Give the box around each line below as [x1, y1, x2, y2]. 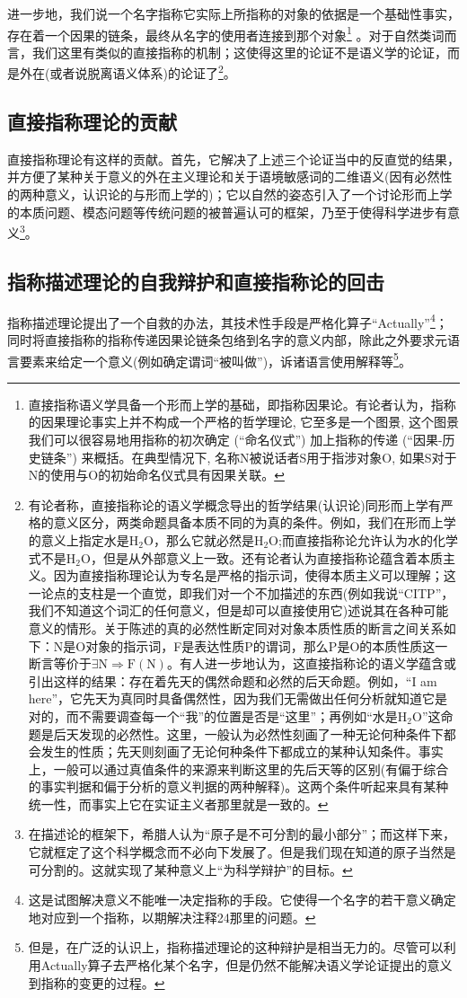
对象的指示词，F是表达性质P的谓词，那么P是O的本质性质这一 [85, 636, 448, 655]
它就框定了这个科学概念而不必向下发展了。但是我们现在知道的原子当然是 [28, 843, 456, 861]
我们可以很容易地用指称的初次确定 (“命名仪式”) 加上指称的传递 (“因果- [28, 430, 443, 448]
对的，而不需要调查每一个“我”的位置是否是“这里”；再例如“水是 [28, 706, 398, 725]
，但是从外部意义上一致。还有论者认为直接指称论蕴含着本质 [90, 548, 443, 567]
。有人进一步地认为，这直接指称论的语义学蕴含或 [166, 654, 456, 673]
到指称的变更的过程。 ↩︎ [28, 973, 165, 992]
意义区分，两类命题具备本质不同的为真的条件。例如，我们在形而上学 [53, 513, 456, 532]
